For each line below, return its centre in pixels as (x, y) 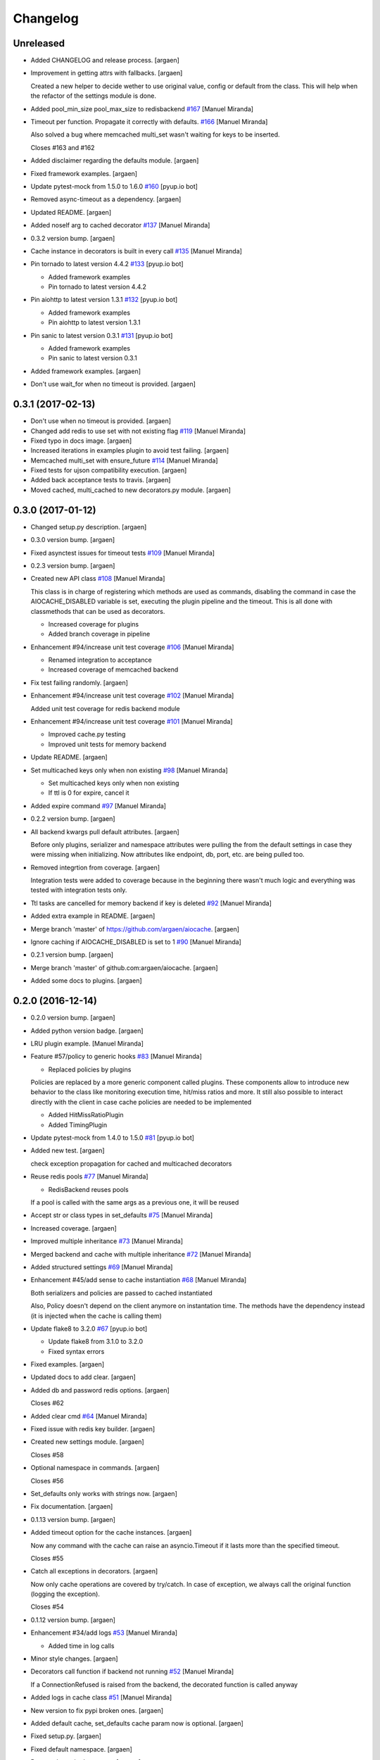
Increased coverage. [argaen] (74, 1228)
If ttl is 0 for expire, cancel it (89, 793)
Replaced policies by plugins (90, 1069)
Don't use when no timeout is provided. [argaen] (101, 421)
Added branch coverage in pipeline (99, 634)
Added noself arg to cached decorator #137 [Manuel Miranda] (120, 225)
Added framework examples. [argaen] (85, 371)
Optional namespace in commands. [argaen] (95, 1468)
